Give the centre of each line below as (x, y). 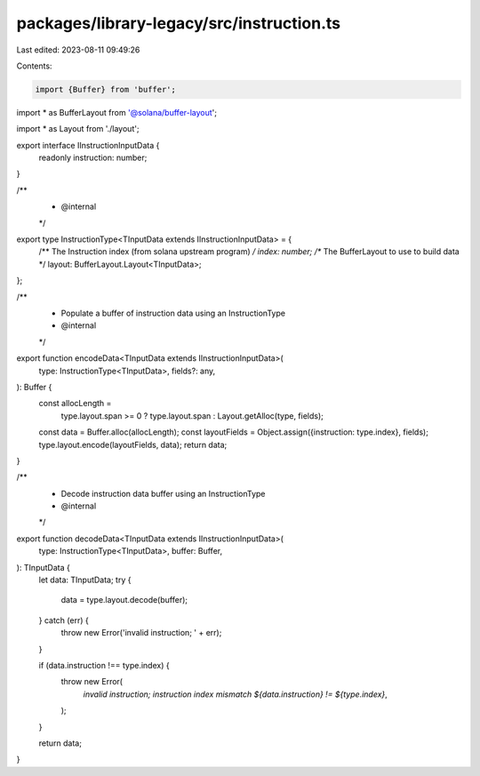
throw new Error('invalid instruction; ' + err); (141, 633)
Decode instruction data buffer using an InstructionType (163, 493)
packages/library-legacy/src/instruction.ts (179, 23)
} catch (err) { (64, 620)
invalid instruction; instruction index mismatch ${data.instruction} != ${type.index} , (236, 694)
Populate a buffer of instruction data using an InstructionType (173, 313)
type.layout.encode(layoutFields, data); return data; (133, 444)
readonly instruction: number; (93, 158)
